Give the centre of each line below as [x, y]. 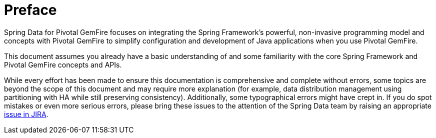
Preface [30, 10]
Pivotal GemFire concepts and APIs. [63, 64]
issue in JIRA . [26, 114]
